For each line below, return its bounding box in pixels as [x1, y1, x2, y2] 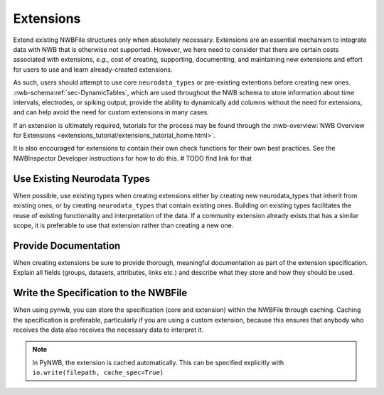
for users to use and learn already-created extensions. [13, 65, 173, 74]
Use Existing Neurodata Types [13, 173, 151, 185]
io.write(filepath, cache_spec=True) [32, 369, 164, 377]
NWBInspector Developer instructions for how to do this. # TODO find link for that [13, 153, 252, 163]
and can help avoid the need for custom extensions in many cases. [13, 108, 209, 117]
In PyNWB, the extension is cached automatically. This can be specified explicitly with [32, 358, 284, 367]
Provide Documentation [13, 239, 121, 251]
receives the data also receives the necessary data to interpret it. [13, 325, 204, 334]
